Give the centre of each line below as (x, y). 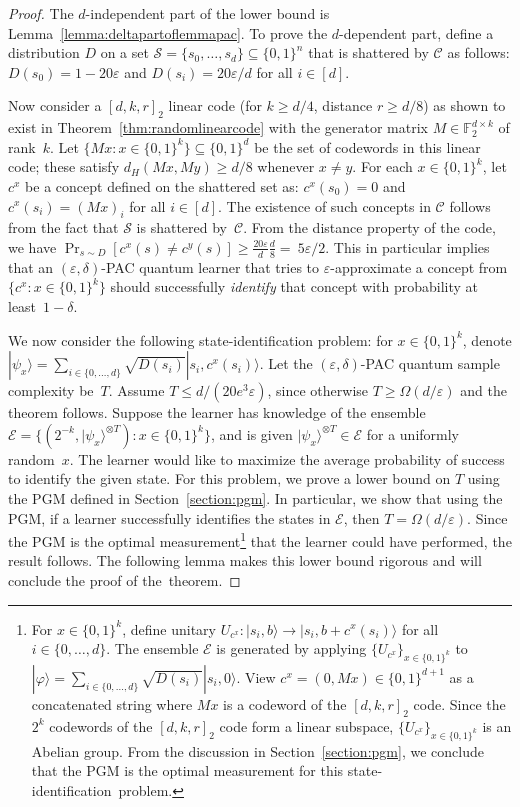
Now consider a (55, 105)
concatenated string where (112, 703)
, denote (487, 339)
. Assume (136, 390)
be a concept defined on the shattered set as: (162, 185)
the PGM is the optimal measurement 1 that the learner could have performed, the (260, 539)
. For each (382, 166)
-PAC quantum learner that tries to (210, 266)
